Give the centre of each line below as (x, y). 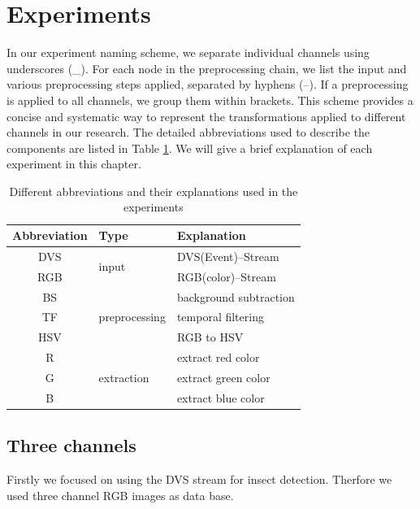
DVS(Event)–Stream (228, 256)
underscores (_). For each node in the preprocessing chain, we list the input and (207, 68)
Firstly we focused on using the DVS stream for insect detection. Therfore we (199, 479)
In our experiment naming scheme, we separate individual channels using (188, 52)
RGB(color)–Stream (226, 276)
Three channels (71, 445)
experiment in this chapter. (74, 164)
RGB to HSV (210, 337)
